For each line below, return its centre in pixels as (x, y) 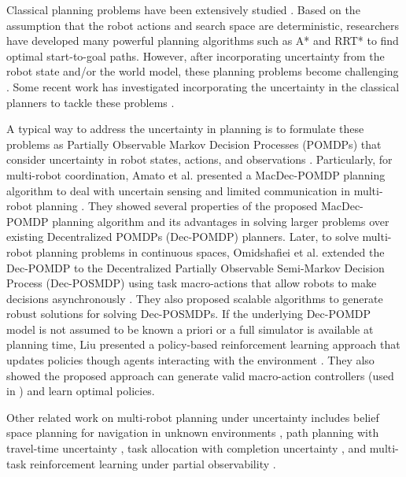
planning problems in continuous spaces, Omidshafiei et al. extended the (210, 251)
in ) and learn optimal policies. (81, 391)
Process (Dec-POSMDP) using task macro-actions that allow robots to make (192, 283)
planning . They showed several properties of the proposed (177, 206)
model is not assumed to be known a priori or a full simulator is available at (190, 329)
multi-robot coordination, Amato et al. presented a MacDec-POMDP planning (196, 174)
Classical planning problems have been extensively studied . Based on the (183, 9)
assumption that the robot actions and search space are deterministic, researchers (203, 25)
